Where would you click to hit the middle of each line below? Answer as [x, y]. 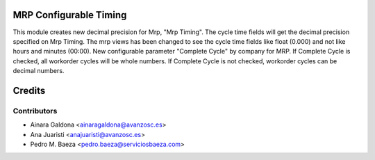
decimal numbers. [39, 71]
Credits [29, 90]
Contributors [35, 111]
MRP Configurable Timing [70, 15]
